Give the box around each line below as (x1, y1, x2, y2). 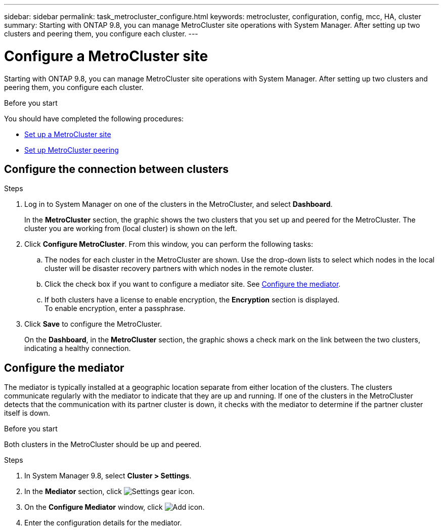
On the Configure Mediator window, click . (24, 503, 205, 512)
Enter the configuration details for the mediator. (24, 518, 182, 527)
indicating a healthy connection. (24, 344, 131, 353)
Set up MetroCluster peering (24, 145, 119, 154)
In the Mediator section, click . (24, 487, 195, 496)
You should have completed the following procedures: (4, 114, 184, 123)
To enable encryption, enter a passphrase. (45, 304, 186, 313)
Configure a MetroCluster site (4, 47, 208, 65)
